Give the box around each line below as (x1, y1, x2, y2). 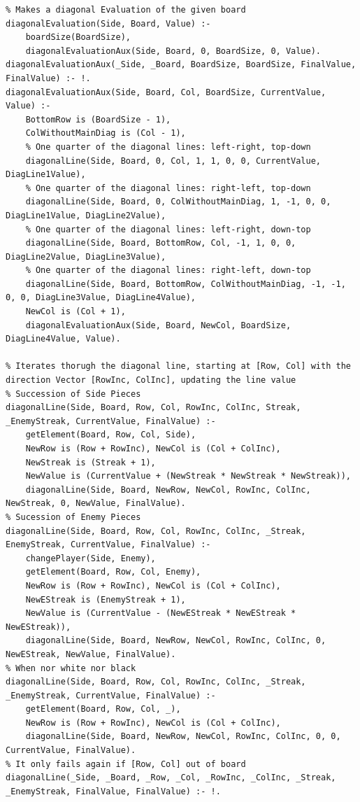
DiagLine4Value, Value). (6, 334, 121, 344)
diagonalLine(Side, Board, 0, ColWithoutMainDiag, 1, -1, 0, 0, (25, 197, 331, 207)
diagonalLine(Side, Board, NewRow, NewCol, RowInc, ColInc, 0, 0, (25, 731, 341, 742)
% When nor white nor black (6, 663, 136, 673)
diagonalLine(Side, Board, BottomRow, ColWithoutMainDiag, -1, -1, (25, 279, 346, 289)
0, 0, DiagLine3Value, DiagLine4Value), (6, 293, 196, 303)
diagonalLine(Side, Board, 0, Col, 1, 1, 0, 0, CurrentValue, (25, 155, 322, 166)
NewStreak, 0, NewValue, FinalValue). (6, 498, 186, 509)
